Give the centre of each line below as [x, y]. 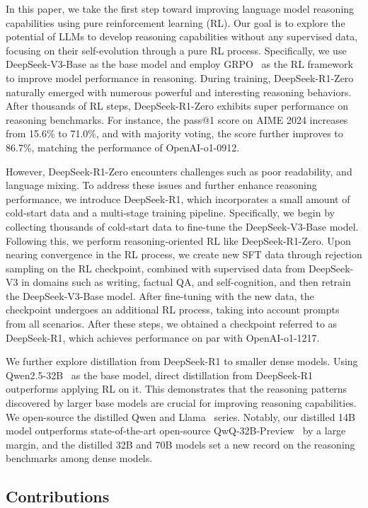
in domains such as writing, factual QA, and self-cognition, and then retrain [186, 282]
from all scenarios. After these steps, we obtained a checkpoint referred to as [172, 324]
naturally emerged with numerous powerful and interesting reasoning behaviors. [179, 92]
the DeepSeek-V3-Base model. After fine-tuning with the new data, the [160, 295]
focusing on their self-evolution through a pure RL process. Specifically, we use [176, 50]
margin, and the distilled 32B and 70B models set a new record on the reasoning [180, 444]
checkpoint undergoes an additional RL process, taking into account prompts [173, 310]
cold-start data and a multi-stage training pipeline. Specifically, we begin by [170, 213]
